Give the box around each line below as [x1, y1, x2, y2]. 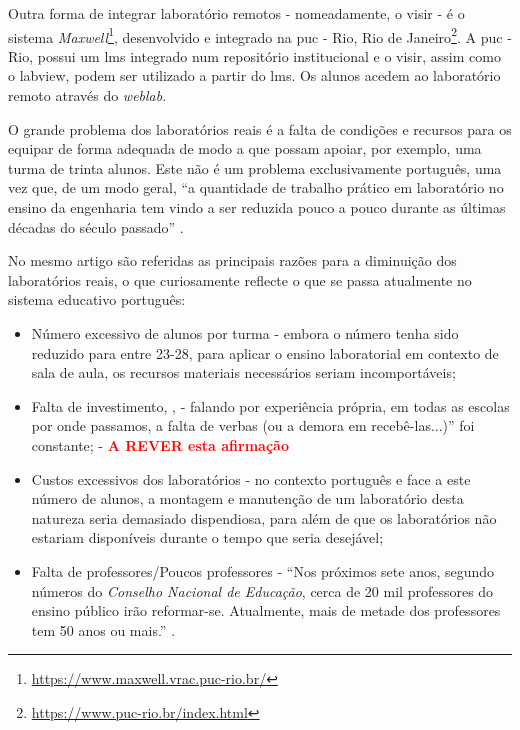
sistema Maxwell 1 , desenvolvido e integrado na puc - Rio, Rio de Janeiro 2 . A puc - [8, 23, 512, 47]
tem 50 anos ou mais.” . [31, 619, 176, 640]
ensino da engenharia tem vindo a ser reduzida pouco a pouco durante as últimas [8, 197, 506, 217]
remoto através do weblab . [8, 85, 167, 106]
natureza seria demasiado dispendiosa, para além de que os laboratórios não [31, 507, 497, 528]
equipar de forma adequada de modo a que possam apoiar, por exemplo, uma [8, 138, 482, 159]
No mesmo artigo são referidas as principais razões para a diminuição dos [8, 250, 457, 271]
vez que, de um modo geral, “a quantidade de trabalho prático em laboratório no [8, 177, 504, 198]
